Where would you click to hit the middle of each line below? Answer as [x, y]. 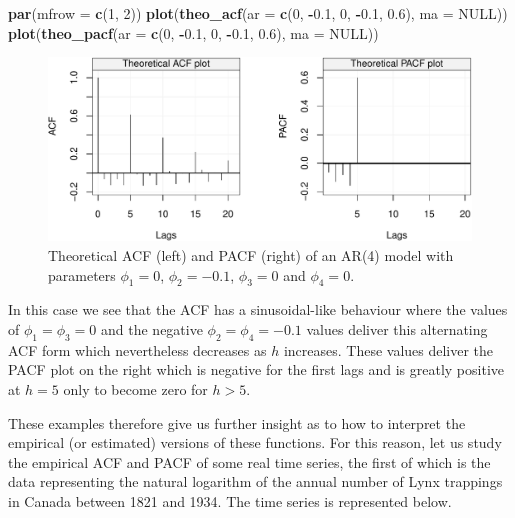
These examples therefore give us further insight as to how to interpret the [237, 422]
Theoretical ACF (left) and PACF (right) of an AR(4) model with [251, 255]
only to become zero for [135, 389]
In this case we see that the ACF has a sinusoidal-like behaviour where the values [258, 309]
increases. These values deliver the [388, 349]
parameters [82, 274]
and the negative [152, 329]
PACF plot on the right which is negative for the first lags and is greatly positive [256, 369]
